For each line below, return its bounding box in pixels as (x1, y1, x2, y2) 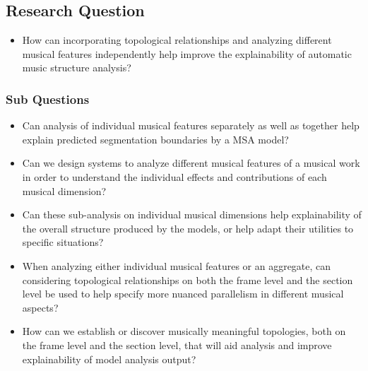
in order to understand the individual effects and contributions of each (22, 169, 327, 184)
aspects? (22, 300, 59, 314)
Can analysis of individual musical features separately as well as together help (22, 118, 360, 133)
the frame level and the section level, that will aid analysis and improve (22, 337, 332, 352)
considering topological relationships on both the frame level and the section (22, 272, 353, 287)
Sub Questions (6, 90, 90, 107)
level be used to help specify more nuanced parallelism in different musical (22, 286, 344, 301)
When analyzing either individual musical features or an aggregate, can (22, 258, 331, 273)
